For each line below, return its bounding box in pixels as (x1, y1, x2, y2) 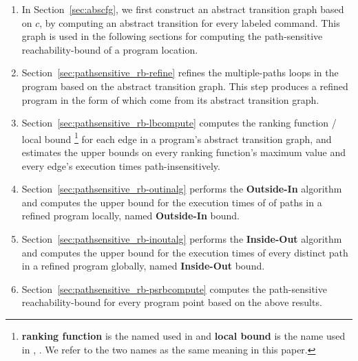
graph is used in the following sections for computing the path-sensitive (21, 29, 323, 43)
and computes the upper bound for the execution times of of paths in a (21, 195, 322, 209)
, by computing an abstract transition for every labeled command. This (39, 15, 340, 30)
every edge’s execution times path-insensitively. (21, 158, 220, 173)
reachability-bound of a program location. (21, 42, 198, 56)
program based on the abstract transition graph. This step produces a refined (21, 78, 348, 93)
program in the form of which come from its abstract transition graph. (21, 92, 319, 107)
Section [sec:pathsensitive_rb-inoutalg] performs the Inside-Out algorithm (21, 231, 342, 245)
